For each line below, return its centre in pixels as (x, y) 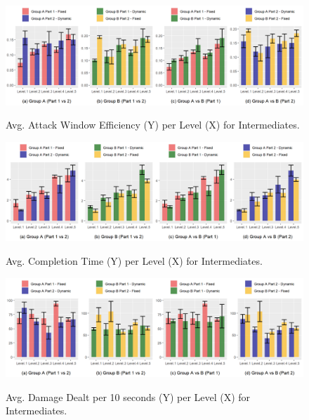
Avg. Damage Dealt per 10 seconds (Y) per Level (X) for (128, 396)
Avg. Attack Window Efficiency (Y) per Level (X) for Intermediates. (153, 125)
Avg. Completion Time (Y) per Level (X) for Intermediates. (134, 261)
